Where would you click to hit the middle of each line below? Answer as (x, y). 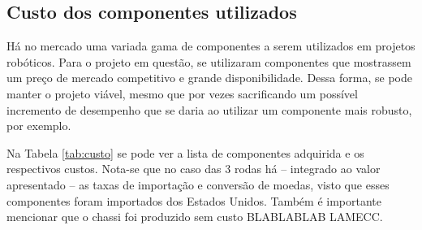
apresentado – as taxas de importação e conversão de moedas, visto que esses (198, 184)
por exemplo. (39, 126)
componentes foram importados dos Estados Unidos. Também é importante (194, 200)
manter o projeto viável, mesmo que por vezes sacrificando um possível (182, 93)
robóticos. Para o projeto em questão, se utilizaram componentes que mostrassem (209, 61)
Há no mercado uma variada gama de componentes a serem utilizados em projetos (211, 46)
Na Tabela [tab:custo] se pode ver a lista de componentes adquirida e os (185, 152)
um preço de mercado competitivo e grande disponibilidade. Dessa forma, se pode (209, 78)
